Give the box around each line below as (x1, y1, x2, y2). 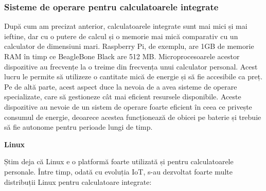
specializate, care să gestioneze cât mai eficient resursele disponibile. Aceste (4, 91, 241, 102)
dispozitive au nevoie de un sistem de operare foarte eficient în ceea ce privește (4, 101, 252, 112)
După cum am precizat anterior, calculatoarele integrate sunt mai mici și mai (4, 21, 247, 31)
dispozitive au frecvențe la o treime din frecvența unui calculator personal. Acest (4, 61, 258, 72)
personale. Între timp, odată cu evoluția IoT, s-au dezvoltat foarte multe (4, 166, 233, 177)
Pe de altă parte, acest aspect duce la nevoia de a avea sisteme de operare (4, 81, 237, 92)
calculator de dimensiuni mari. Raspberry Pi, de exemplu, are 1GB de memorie (4, 41, 254, 51)
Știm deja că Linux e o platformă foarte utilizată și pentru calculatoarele (4, 156, 234, 167)
